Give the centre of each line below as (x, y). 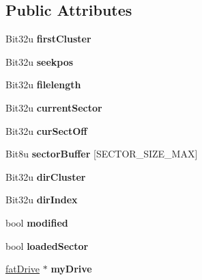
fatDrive (23, 269)
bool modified (37, 222)
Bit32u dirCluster (46, 176)
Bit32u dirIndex (42, 200)
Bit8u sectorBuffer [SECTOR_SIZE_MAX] (102, 154)
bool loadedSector (47, 245)
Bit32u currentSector (54, 107)
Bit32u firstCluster (48, 39)
